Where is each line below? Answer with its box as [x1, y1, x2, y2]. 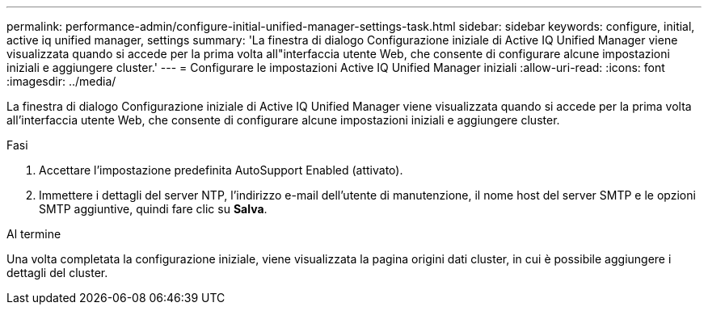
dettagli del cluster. [6, 266, 108, 279]
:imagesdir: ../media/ [6, 74, 116, 88]
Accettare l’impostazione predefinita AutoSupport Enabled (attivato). [39, 163, 403, 177]
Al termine [6, 227, 61, 241]
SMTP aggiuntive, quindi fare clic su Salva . [39, 202, 268, 216]
